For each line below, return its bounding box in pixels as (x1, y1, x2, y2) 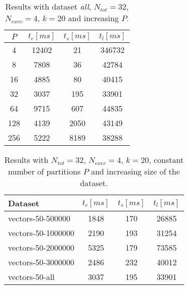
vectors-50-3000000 (8, 256, 74, 268)
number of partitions (8, 165, 81, 177)
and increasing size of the (91, 165, 180, 177)
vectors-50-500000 (8, 212, 70, 224)
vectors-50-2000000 (8, 242, 74, 253)
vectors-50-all (8, 271, 55, 282)
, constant (149, 154, 184, 165)
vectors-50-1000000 (8, 227, 74, 239)
